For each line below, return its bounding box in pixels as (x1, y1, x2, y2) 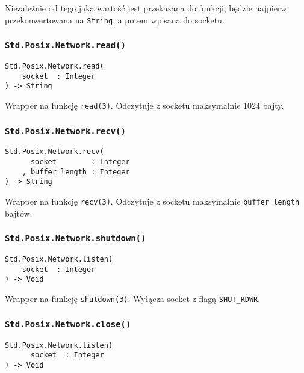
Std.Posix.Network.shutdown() (5, 233, 146, 244)
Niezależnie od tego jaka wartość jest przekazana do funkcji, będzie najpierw (5, 2, 287, 14)
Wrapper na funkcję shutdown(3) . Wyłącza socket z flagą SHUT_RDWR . (5, 292, 261, 305)
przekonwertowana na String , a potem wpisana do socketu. (5, 13, 225, 26)
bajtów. (5, 206, 33, 219)
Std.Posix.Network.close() (5, 319, 131, 329)
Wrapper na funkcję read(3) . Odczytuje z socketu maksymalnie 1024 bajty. (5, 99, 284, 111)
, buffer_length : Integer (22, 167, 130, 176)
